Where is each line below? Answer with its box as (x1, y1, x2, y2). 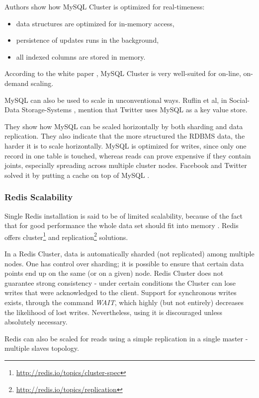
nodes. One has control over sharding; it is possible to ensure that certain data (4, 258, 244, 268)
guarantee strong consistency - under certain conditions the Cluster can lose (4, 277, 236, 288)
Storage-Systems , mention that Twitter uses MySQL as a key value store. (21, 104, 248, 115)
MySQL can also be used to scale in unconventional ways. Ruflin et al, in (4, 94, 227, 105)
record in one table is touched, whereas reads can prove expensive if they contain (4, 150, 251, 160)
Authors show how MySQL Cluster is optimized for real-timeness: (4, 1, 205, 11)
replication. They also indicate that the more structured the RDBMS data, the (4, 131, 245, 141)
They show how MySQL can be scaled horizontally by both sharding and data (4, 121, 243, 131)
